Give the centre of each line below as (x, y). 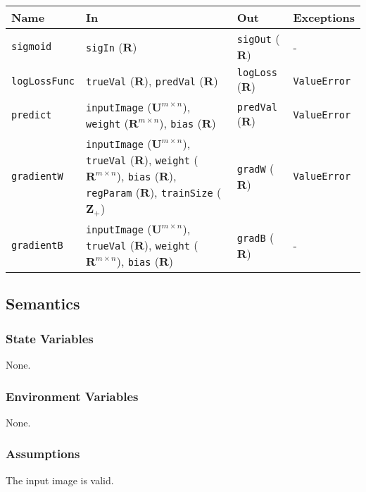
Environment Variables (72, 396)
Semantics (43, 303)
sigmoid (32, 47)
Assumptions (43, 454)
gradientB (37, 245)
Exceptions (324, 17)
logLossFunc (43, 81)
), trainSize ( (185, 192)
